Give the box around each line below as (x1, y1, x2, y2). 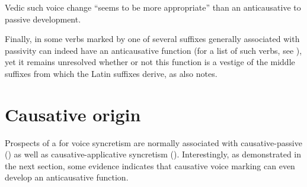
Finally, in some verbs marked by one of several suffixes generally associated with (5, 33, 300, 45)
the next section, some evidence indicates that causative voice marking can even (5, 159, 295, 172)
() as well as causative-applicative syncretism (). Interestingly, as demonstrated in (5, 148, 302, 160)
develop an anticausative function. (5, 171, 129, 183)
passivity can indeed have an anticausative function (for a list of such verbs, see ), (5, 44, 302, 56)
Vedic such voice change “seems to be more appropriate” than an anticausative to (5, 1, 301, 13)
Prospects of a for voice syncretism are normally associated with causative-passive (5, 136, 302, 149)
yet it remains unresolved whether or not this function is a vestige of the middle (5, 56, 295, 68)
